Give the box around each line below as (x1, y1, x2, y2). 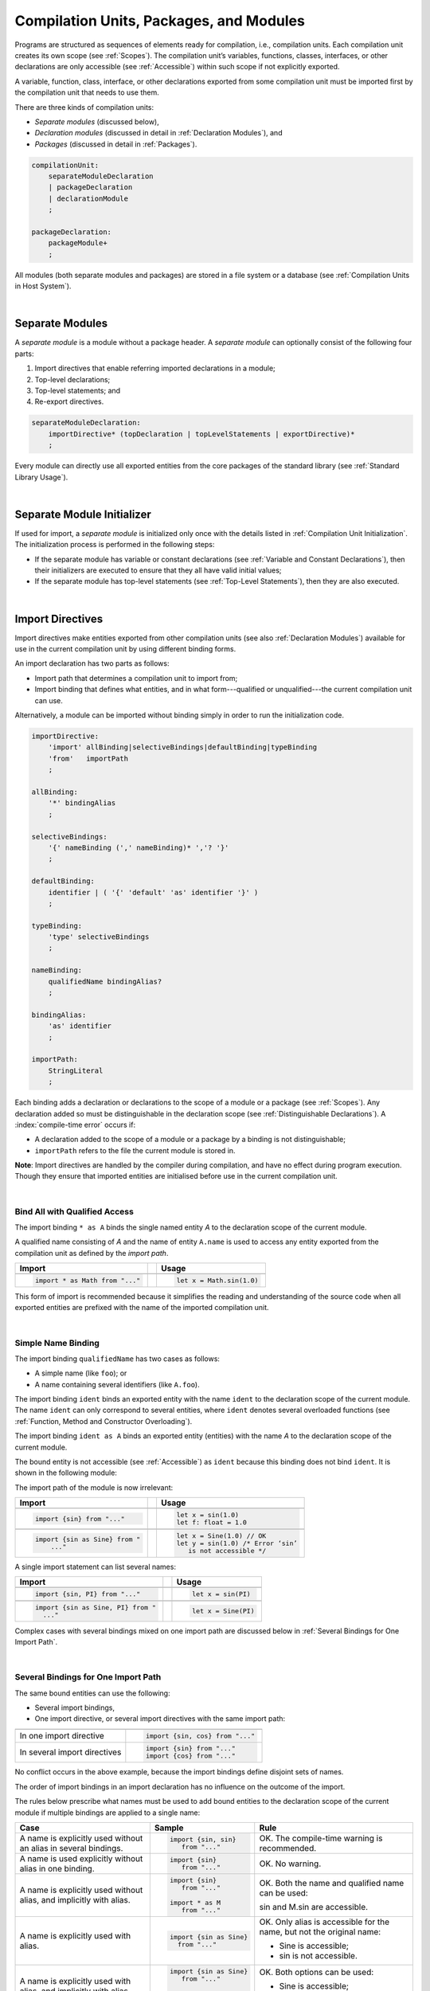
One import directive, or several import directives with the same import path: (34, 1714, 286, 1723)
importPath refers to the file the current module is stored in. (34, 1145, 236, 1155)
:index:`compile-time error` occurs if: (14, 1120, 135, 1129)
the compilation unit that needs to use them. (14, 88, 159, 97)
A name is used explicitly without (19, 1852, 143, 1864)
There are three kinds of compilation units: (14, 102, 154, 111)
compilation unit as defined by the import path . (14, 1248, 169, 1258)
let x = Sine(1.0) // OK (176, 1531, 267, 1540)
